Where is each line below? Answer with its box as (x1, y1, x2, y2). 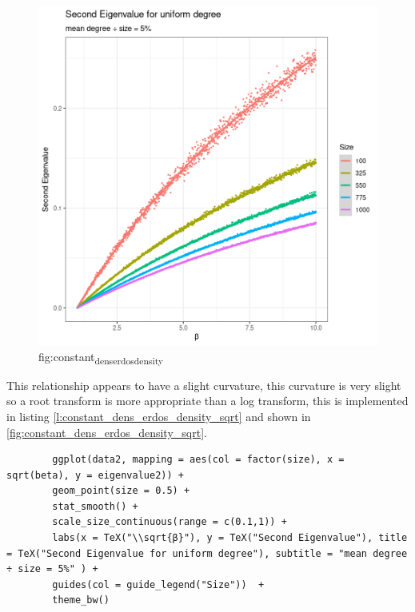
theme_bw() (52, 594, 110, 606)
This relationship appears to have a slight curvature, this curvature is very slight (6, 376, 401, 393)
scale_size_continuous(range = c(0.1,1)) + (52, 516, 287, 528)
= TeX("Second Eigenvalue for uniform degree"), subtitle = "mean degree (6, 547, 408, 559)
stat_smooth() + (52, 500, 138, 512)
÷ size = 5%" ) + (6, 563, 98, 575)
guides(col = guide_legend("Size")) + (52, 578, 265, 590)
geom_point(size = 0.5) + (52, 485, 190, 497)
